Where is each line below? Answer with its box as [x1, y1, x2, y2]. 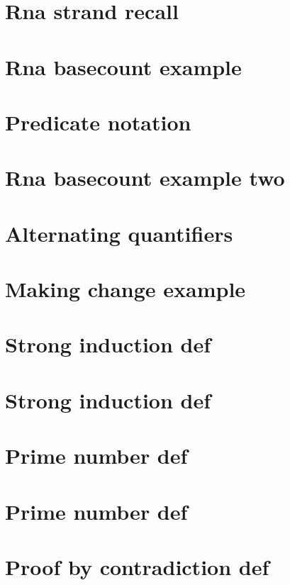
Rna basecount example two [5, 163, 285, 192]
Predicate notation [5, 107, 191, 136]
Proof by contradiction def [5, 552, 269, 581]
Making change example [5, 274, 246, 303]
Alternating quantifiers [5, 218, 233, 247]
